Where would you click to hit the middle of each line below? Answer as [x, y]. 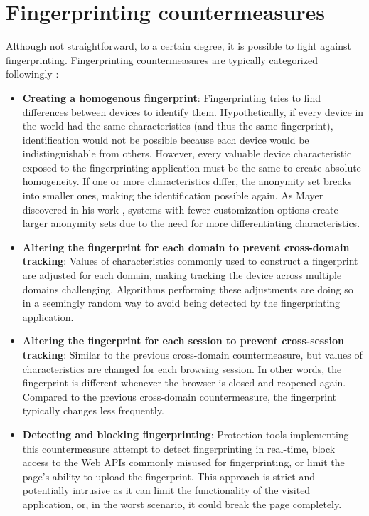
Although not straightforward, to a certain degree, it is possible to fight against [178, 46]
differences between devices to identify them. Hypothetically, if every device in [193, 111]
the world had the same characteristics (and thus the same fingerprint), [178, 126]
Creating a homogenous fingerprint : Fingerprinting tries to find [171, 97]
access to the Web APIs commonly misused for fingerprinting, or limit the [183, 462]
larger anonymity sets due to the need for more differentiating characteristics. [191, 223]
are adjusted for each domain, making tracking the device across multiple [182, 275]
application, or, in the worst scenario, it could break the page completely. [182, 504]
